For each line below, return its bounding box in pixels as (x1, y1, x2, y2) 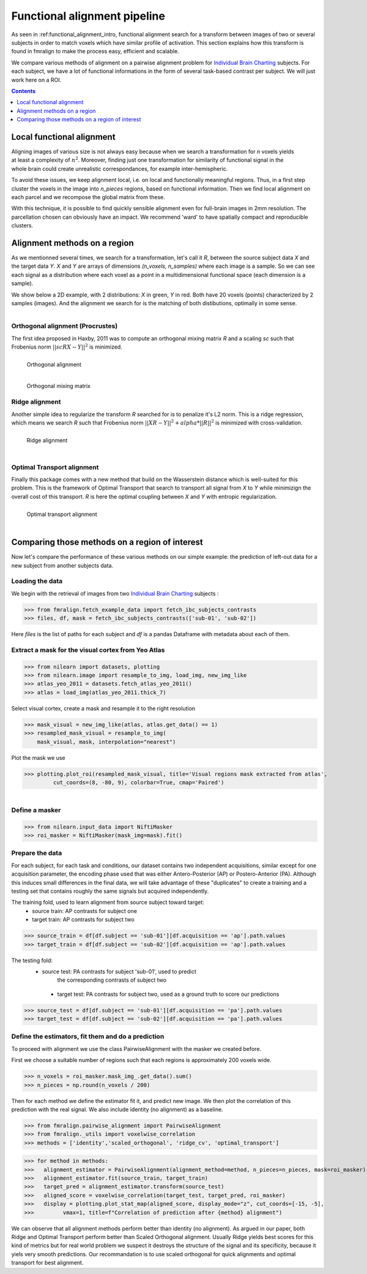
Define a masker (11, 806, 61, 814)
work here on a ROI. (11, 76, 62, 83)
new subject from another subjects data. (11, 561, 113, 569)
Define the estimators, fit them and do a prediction (11, 1033, 165, 1041)
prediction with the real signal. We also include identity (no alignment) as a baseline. (11, 1105, 223, 1113)
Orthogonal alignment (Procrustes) (11, 322, 118, 330)
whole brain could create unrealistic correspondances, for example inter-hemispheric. (11, 165, 228, 172)
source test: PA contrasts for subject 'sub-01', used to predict (42, 968, 197, 975)
